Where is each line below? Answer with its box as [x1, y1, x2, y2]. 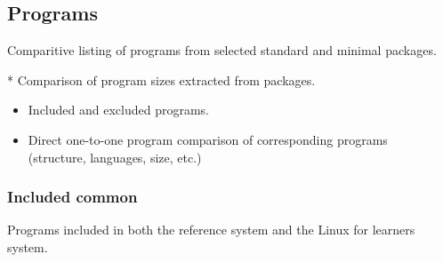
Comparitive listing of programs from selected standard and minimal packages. [7, 41, 437, 60]
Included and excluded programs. [28, 100, 209, 119]
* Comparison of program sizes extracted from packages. [7, 70, 316, 89]
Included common [7, 186, 138, 208]
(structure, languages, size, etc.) [28, 147, 202, 166]
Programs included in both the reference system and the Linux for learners [7, 220, 415, 239]
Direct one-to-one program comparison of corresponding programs [28, 130, 388, 148]
